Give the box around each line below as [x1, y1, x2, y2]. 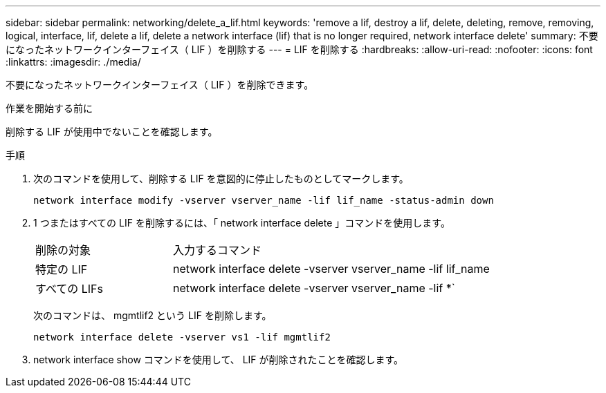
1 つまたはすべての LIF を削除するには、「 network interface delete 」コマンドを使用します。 [33, 217, 450, 229]
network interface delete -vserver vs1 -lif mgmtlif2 [33, 332, 331, 343]
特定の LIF [35, 262, 88, 276]
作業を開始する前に [6, 102, 93, 114]
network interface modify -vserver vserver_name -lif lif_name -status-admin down [33, 195, 494, 206]
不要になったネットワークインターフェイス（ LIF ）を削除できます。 [6, 79, 314, 90]
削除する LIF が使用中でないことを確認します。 [6, 126, 218, 137]
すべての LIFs [35, 282, 103, 296]
